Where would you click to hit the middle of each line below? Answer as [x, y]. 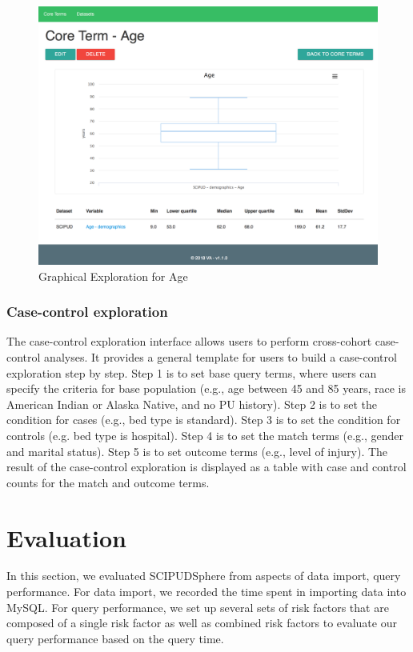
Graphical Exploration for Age [113, 276]
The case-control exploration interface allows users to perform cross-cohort [189, 341]
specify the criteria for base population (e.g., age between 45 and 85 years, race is [206, 388]
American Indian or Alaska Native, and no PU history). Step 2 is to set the [192, 404]
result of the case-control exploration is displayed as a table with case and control [206, 467]
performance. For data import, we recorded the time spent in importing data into [206, 592]
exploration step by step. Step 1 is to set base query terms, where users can [192, 372]
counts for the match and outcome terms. [108, 482]
